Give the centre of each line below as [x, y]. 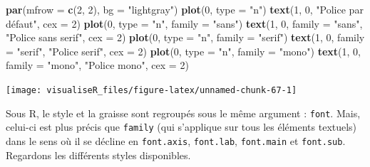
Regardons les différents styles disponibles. [98, 155]
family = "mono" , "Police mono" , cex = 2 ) [97, 65]
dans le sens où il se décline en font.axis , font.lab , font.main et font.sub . [176, 140]
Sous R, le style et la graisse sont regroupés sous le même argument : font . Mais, [183, 113]
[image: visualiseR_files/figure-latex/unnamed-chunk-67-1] [151, 90]
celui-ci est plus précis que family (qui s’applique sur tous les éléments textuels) [181, 127]
